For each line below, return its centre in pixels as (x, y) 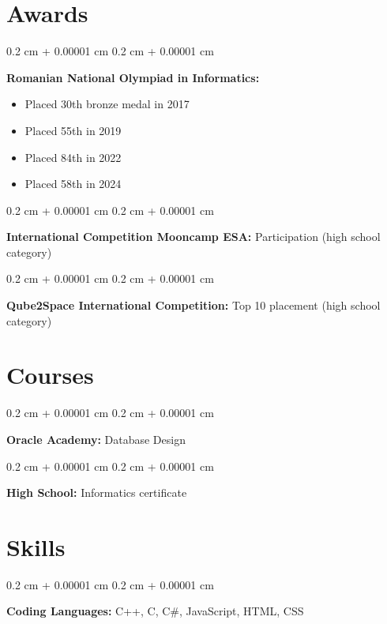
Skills (36, 546)
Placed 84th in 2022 (73, 157)
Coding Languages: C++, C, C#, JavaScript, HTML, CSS (155, 611)
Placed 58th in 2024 (73, 184)
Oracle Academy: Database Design (96, 439)
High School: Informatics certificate (97, 492)
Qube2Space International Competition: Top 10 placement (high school (193, 305)
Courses (50, 375)
